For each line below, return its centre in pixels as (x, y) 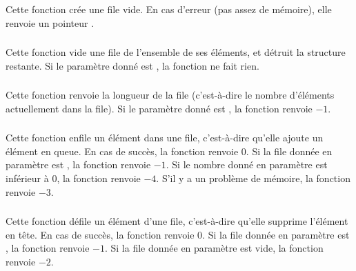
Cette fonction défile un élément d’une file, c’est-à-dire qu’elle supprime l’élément (177, 221)
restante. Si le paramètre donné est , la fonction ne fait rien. (132, 65)
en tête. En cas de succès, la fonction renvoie (100, 234)
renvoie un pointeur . (50, 22)
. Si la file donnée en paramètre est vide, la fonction (214, 248)
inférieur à (27, 178)
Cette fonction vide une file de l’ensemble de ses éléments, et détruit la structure (176, 52)
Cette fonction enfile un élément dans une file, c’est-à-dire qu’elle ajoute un (165, 138)
